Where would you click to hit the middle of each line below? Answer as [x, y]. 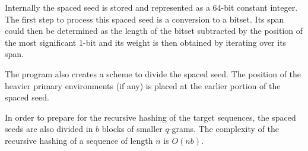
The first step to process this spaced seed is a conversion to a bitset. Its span [145, 19]
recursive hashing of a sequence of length [79, 140]
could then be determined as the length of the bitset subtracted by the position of [154, 31]
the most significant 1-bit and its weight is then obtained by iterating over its [146, 42]
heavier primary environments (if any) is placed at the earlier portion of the [143, 85]
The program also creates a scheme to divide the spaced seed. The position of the [153, 73]
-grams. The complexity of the [224, 129]
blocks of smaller [132, 129]
